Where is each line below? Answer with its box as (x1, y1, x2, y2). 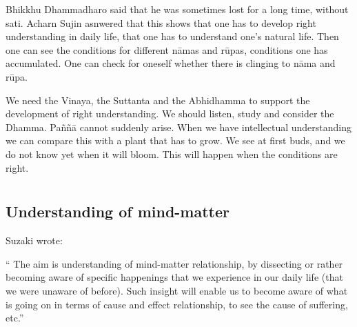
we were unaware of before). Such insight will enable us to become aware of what (6, 283, 348, 297)
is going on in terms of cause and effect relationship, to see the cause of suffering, (6, 297, 348, 311)
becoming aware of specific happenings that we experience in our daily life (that (6, 270, 343, 284)
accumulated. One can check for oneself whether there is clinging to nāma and (6, 56, 336, 70)
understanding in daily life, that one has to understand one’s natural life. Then (6, 29, 339, 43)
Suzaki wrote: (6, 233, 63, 248)
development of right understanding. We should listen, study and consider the (6, 106, 334, 121)
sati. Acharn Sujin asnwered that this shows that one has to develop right (6, 15, 316, 30)
